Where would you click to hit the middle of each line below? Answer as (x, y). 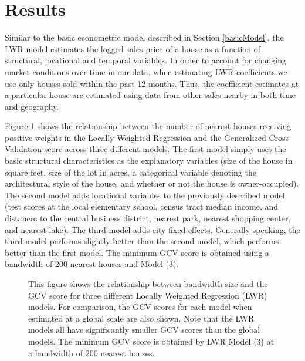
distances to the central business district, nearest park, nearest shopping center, (148, 218)
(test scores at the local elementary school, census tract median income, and (142, 206)
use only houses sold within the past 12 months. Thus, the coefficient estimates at (152, 83)
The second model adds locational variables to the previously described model (145, 195)
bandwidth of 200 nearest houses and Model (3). (92, 264)
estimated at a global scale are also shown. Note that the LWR (141, 318)
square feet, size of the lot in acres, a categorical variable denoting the (131, 172)
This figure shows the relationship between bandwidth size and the (148, 284)
